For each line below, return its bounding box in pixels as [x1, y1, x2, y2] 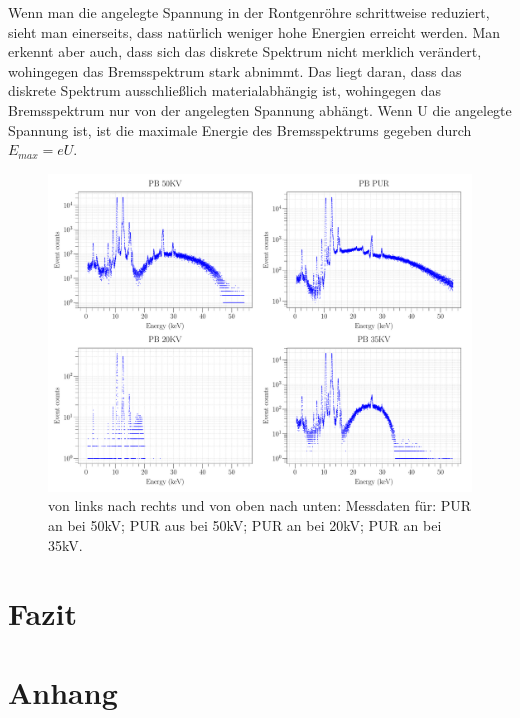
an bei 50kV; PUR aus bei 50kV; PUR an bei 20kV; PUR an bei [48, 514, 442, 535]
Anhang [8, 671, 118, 712]
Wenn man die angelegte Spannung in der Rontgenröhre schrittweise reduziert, [8, 2, 490, 22]
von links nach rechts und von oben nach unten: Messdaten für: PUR [48, 495, 472, 516]
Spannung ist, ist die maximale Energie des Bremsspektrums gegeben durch [8, 119, 472, 140]
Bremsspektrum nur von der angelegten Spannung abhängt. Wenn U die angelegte [8, 99, 512, 120]
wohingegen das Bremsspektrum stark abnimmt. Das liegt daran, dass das [8, 60, 462, 81]
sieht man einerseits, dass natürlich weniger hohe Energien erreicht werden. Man [8, 21, 500, 42]
